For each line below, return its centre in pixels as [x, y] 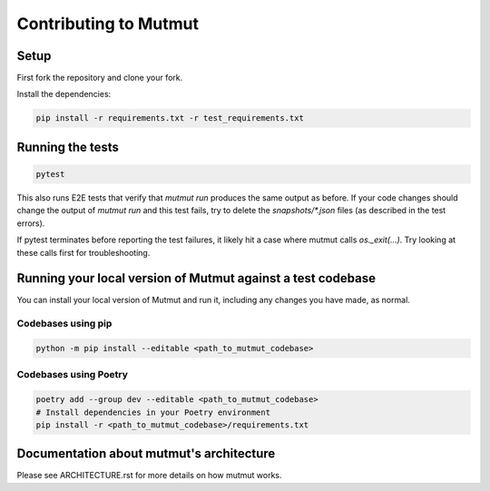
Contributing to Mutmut [108, 24]
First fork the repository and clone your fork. [100, 78]
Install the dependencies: [64, 94]
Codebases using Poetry [73, 375]
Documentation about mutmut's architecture [146, 454]
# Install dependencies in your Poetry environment [153, 412]
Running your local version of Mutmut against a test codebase [196, 278]
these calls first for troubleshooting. [83, 252]
